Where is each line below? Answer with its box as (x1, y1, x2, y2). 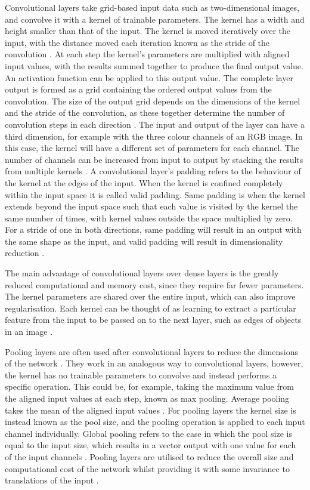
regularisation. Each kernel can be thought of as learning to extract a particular (5, 301, 296, 314)
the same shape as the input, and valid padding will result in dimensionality (5, 235, 283, 247)
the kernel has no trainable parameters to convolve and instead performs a (5, 368, 277, 381)
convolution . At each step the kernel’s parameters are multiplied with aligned (5, 48, 290, 60)
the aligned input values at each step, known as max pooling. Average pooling (5, 392, 290, 404)
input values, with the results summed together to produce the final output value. (5, 59, 303, 72)
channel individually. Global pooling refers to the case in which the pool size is (5, 427, 292, 439)
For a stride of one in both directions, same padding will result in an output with (5, 223, 302, 236)
